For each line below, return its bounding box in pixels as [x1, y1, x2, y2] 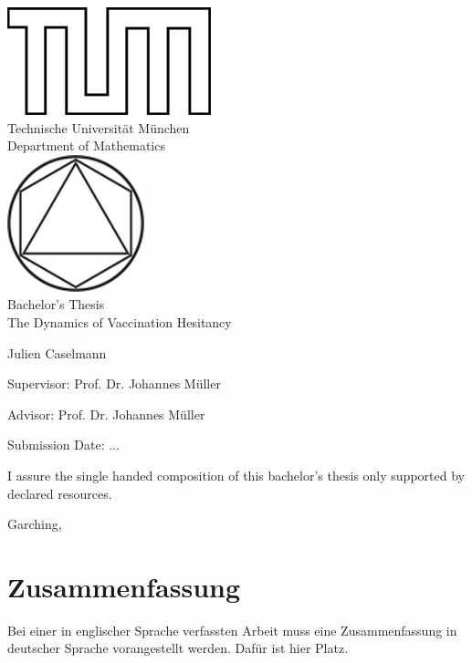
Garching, [7, 514, 62, 534]
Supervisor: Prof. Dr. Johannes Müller [7, 374, 221, 393]
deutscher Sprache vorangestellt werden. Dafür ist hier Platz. [7, 638, 349, 658]
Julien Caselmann [7, 343, 107, 362]
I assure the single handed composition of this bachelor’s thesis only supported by [7, 465, 465, 484]
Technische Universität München [7, 118, 190, 137]
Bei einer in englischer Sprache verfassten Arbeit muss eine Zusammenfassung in [7, 620, 457, 639]
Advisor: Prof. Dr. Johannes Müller [7, 404, 205, 423]
